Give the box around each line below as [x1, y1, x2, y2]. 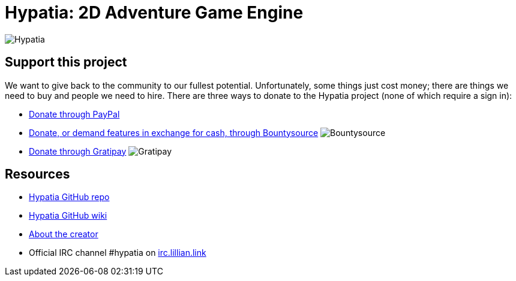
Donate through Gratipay [29, 146, 127, 156]
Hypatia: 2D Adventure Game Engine [5, 2, 304, 23]
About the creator [29, 229, 98, 240]
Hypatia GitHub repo [29, 192, 110, 203]
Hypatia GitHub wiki [29, 210, 107, 221]
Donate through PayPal [29, 108, 120, 119]
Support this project [5, 55, 127, 70]
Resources [5, 167, 70, 182]
